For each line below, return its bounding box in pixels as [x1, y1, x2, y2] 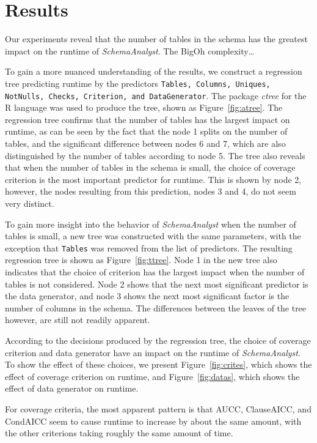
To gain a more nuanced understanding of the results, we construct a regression [5, 65, 302, 78]
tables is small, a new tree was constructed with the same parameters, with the [5, 229, 301, 242]
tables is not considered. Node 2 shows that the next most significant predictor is [5, 277, 308, 290]
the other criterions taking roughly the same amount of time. [5, 426, 233, 439]
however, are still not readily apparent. [5, 313, 150, 326]
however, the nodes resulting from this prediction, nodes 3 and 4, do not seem [5, 185, 296, 198]
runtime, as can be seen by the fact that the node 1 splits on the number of [5, 125, 288, 138]
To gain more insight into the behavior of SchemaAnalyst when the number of [5, 217, 296, 230]
